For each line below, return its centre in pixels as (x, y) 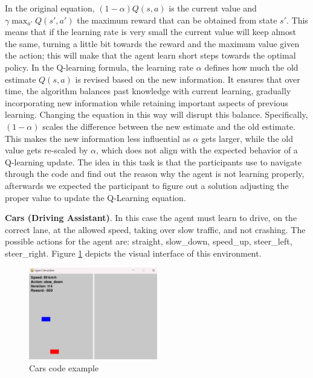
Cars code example (64, 367)
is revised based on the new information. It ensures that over (188, 79)
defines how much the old (251, 67)
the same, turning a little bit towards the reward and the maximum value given (152, 43)
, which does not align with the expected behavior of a (197, 150)
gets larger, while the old (247, 138)
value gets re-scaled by (47, 150)
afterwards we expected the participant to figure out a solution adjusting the (147, 185)
